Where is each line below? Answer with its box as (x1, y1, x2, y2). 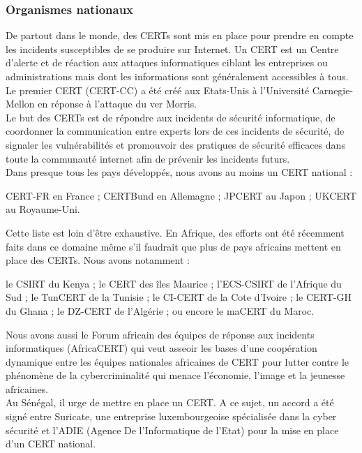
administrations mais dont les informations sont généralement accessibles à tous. (6, 69, 349, 83)
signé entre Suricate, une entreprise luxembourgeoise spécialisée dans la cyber (6, 409, 337, 424)
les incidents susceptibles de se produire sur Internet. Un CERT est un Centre (6, 41, 339, 56)
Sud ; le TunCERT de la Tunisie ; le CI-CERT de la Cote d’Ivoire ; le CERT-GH (6, 290, 352, 304)
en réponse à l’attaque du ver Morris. (38, 96, 197, 111)
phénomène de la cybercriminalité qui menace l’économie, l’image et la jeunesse (6, 368, 345, 383)
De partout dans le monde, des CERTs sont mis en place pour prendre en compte (6, 28, 354, 43)
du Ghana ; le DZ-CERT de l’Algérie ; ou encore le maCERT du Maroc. (6, 303, 315, 318)
